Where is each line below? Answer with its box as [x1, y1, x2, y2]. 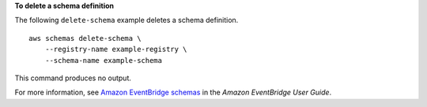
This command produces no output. [14, 73, 132, 83]
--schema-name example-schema [44, 56, 162, 65]
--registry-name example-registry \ [44, 45, 187, 54]
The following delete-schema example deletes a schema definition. [14, 16, 239, 25]
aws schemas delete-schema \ [28, 34, 142, 42]
